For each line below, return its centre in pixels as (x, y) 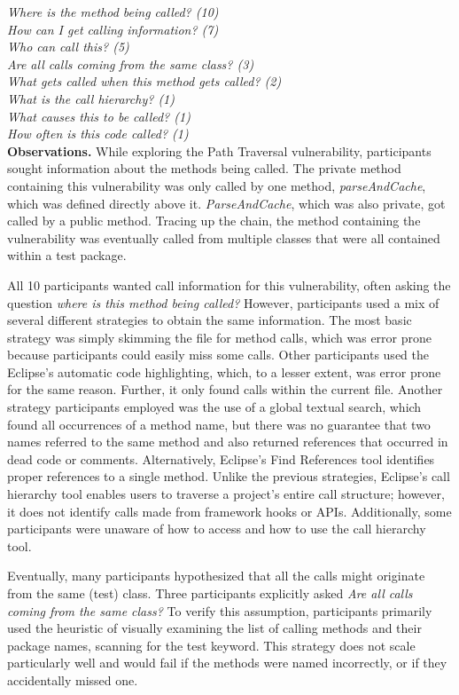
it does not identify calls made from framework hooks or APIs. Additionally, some (229, 511)
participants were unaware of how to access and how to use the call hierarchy (217, 529)
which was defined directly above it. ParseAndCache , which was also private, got (226, 203)
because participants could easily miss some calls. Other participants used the (218, 355)
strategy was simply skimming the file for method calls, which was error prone (219, 337)
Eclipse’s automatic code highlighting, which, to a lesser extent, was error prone (224, 371)
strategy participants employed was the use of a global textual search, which (214, 407)
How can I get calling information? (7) (113, 29)
